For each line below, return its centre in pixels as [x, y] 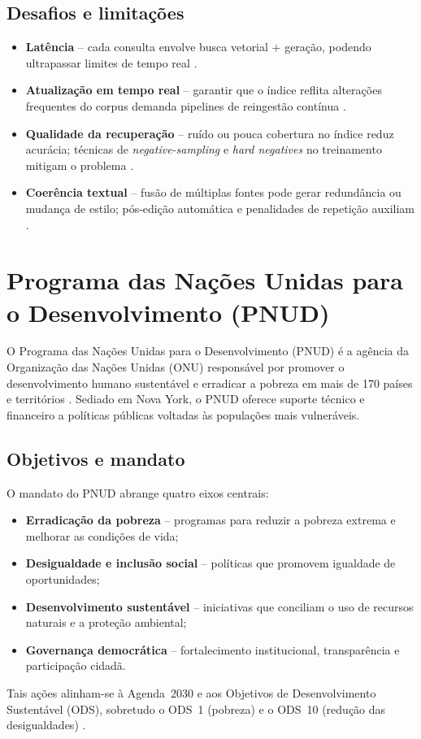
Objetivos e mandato [96, 458]
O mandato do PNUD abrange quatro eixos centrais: [138, 492]
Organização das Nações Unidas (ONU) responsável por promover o [176, 367]
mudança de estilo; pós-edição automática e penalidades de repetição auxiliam [220, 208]
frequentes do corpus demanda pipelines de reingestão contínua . [186, 105]
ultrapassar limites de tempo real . [111, 62]
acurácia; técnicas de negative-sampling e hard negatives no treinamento [204, 149]
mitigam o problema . [80, 165]
